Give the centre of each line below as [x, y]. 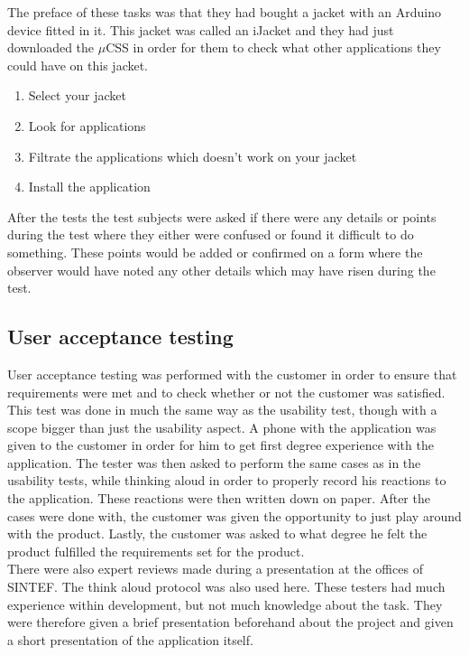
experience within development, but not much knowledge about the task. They [225, 604]
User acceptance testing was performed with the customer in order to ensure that [232, 374]
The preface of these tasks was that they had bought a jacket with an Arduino [225, 12]
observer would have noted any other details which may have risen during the [221, 270]
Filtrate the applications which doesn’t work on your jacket [193, 156]
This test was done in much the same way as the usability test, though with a [222, 410]
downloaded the [51, 47]
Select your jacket [77, 95]
